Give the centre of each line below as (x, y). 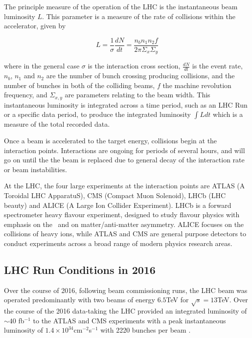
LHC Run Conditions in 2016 (80, 269)
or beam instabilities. (35, 169)
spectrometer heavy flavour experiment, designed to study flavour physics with (122, 214)
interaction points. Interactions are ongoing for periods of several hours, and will (125, 150)
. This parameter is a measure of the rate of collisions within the (139, 16)
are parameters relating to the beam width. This (137, 95)
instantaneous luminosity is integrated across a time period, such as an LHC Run (126, 104)
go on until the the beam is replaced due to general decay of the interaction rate (124, 160)
